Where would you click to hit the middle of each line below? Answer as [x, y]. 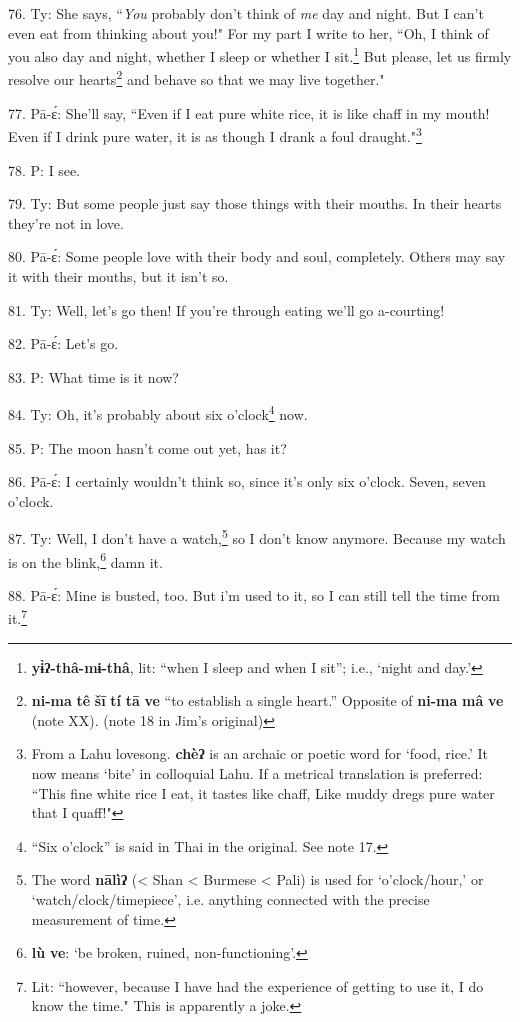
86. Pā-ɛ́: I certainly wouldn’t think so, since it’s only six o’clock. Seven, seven [247, 481]
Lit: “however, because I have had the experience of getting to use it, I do [257, 985]
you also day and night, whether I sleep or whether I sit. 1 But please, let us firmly [260, 54]
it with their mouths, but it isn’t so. [118, 275]
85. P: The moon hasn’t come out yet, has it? [147, 447]
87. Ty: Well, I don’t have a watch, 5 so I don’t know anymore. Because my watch [257, 536]
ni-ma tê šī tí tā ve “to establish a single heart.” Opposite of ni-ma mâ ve [267, 700]
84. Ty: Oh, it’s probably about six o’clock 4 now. [158, 412]
